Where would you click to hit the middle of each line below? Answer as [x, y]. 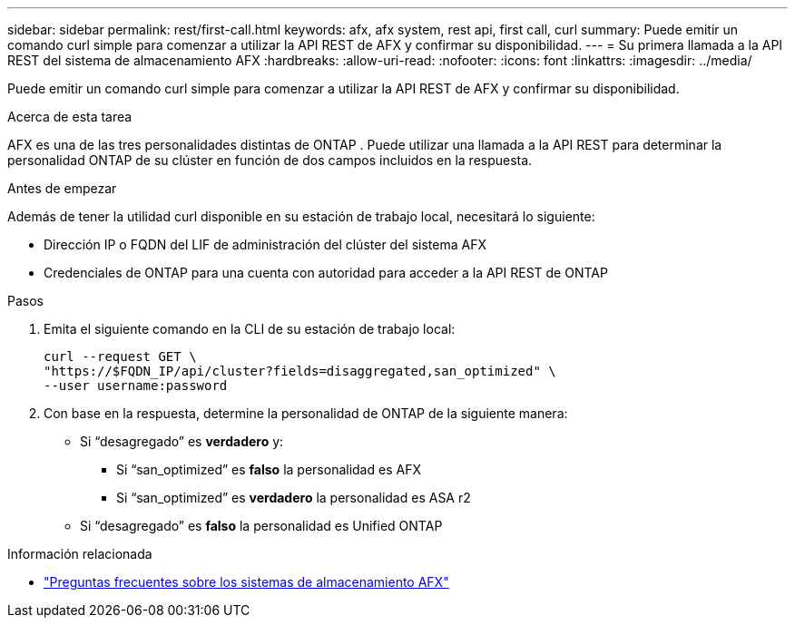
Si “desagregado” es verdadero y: [182, 441]
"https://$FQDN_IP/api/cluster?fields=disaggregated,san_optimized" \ [300, 371]
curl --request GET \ [120, 356]
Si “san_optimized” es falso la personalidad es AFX [269, 469]
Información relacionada [80, 554]
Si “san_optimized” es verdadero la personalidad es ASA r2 [294, 498]
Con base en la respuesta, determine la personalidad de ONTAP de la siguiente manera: [306, 413]
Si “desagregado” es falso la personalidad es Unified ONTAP [261, 526]
